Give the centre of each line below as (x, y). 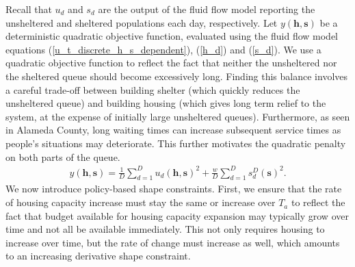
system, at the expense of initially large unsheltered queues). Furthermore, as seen (178, 116)
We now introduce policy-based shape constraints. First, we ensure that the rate (174, 189)
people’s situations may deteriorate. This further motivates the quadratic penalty (176, 143)
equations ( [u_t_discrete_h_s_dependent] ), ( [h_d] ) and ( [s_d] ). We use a (163, 49)
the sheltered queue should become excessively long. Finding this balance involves (177, 76)
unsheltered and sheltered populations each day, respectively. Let (142, 22)
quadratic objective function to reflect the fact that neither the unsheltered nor (171, 63)
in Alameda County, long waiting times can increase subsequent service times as (173, 130)
